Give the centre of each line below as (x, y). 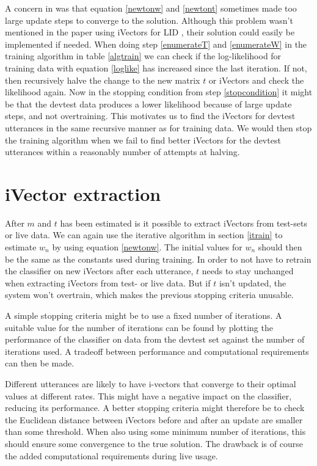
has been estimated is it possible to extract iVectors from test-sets (184, 223)
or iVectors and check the (256, 80)
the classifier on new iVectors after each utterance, (99, 271)
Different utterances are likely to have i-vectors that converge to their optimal (151, 383)
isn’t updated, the (253, 282)
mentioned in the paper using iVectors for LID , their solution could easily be (150, 32)
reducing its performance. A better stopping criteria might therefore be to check (155, 408)
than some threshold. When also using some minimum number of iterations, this (155, 431)
